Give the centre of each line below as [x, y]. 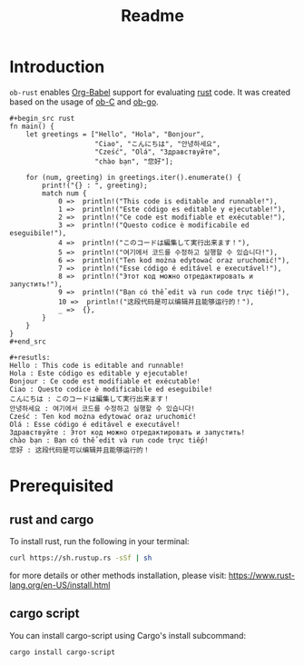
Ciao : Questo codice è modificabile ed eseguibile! [111, 389]
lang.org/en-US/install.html [60, 585]
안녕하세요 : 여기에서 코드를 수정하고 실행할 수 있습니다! [102, 408]
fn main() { [32, 126]
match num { [65, 193]
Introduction [57, 67]
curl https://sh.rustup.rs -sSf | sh [81, 558]
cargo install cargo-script [63, 652]
